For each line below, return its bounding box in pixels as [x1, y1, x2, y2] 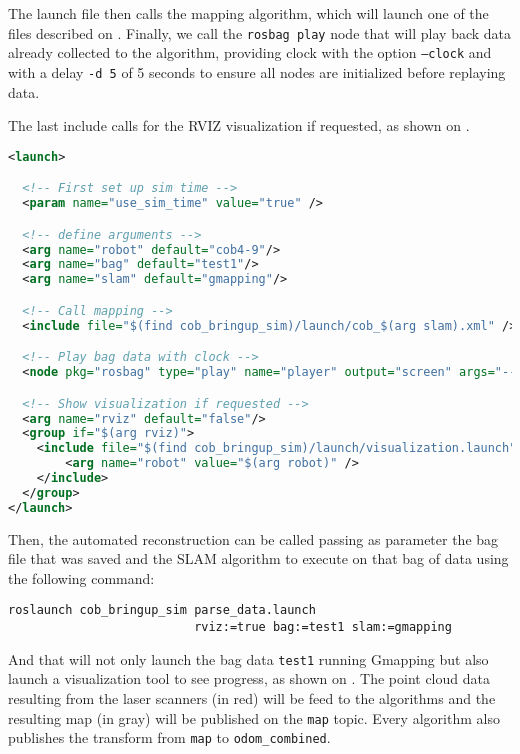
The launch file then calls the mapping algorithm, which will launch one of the [8, 3, 489, 23]
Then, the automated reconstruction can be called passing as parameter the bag [8, 528, 499, 549]
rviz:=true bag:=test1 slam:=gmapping [194, 620, 452, 635]
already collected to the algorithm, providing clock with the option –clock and [8, 42, 492, 63]
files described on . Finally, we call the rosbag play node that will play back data [8, 22, 512, 43]
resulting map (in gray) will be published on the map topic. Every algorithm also [8, 707, 500, 728]
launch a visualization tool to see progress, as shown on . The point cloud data [8, 668, 490, 689]
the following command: [8, 567, 155, 588]
